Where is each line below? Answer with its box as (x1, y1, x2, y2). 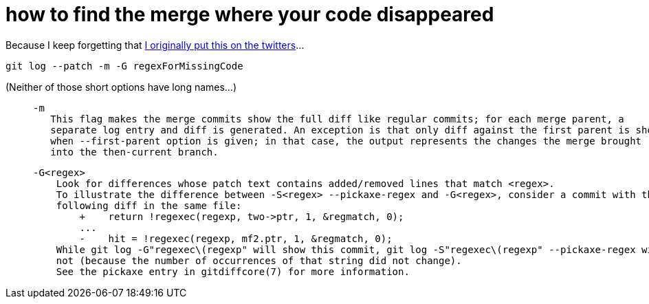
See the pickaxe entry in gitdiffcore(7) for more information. (56, 265, 410, 277)
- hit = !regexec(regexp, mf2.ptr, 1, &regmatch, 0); (79, 232, 393, 244)
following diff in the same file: (56, 199, 242, 211)
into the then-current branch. (50, 146, 219, 158)
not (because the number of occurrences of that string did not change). (56, 254, 462, 266)
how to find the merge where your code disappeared (5, 3, 494, 26)
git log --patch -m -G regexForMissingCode (5, 60, 243, 72)
